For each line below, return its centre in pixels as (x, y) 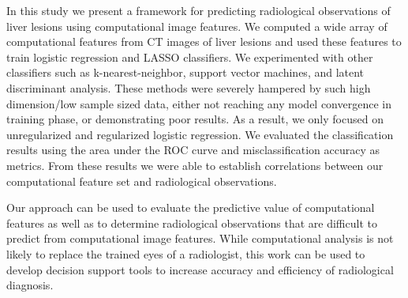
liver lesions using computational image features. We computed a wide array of (197, 26)
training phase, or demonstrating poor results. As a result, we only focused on (195, 119)
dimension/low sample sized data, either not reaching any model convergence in (199, 103)
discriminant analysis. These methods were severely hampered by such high (189, 87)
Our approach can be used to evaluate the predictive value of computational (191, 207)
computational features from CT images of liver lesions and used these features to (204, 41)
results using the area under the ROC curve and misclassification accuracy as (193, 150)
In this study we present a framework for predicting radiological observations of (198, 10)
